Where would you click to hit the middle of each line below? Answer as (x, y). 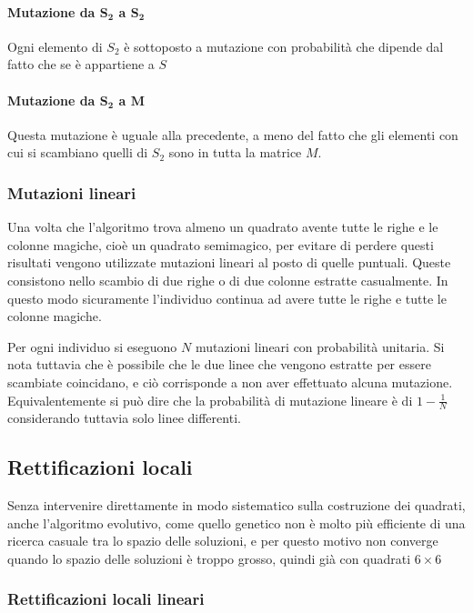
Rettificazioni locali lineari (106, 599)
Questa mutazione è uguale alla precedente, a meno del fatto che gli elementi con (233, 134)
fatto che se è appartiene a (81, 64)
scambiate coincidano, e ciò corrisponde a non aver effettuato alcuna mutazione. (230, 382)
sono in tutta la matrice (235, 152)
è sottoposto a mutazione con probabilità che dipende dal (284, 46)
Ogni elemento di (55, 46)
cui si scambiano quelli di (78, 152)
